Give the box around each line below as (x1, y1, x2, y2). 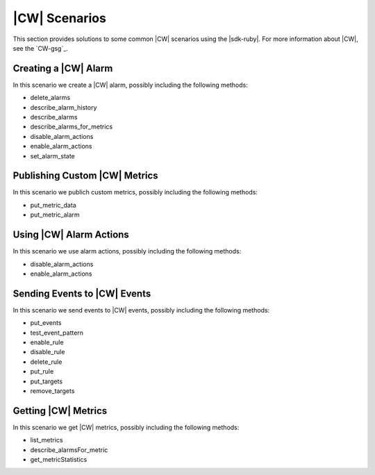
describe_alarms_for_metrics (30, 122, 113, 131)
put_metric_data (30, 201, 76, 209)
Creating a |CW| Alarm (12, 62, 113, 74)
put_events (30, 319, 62, 327)
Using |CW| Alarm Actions (12, 229, 130, 241)
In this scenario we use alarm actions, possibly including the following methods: (12, 247, 242, 256)
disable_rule (30, 348, 65, 356)
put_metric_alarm (30, 210, 80, 219)
